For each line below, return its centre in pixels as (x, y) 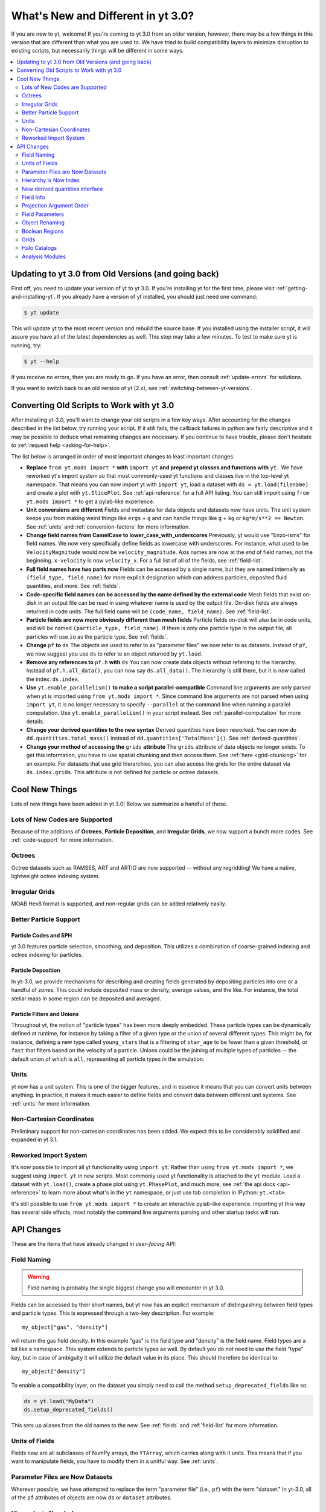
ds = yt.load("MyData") (59, 1401)
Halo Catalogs (40, 248)
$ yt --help (42, 361)
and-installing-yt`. (34, 297)
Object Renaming (43, 223)
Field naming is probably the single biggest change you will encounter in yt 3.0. (126, 1288)
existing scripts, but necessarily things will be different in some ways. (97, 51)
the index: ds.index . (53, 679)
